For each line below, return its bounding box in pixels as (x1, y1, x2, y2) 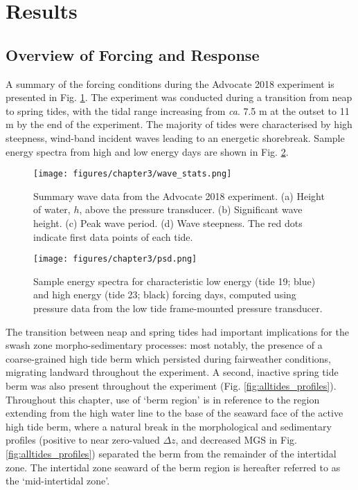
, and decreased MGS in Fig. (175, 433, 297, 447)
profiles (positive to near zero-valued (6, 433, 160, 447)
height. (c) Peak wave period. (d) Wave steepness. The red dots (33, 215, 303, 230)
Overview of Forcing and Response (6, 44, 260, 65)
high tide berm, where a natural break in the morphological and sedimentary (6, 419, 332, 433)
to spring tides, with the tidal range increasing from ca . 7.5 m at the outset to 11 (6, 103, 350, 118)
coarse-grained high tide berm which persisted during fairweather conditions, (6, 351, 332, 365)
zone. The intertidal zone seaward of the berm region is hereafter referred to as (6, 460, 341, 474)
